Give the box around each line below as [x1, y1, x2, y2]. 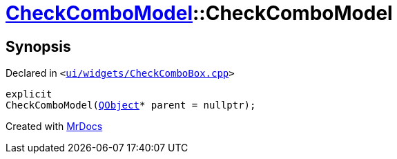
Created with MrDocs [6, 120, 103, 133]
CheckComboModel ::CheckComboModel [6, 1, 393, 25]
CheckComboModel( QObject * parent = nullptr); [6, 100, 256, 111]
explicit [6, 88, 52, 100]
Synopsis [6, 37, 71, 55]
